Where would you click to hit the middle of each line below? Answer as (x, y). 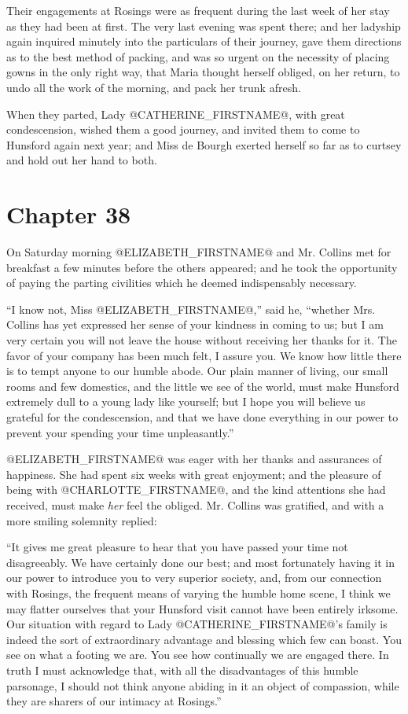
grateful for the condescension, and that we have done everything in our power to (202, 417)
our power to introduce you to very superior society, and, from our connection (194, 578)
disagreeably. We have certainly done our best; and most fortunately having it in (200, 562)
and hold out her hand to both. (82, 160)
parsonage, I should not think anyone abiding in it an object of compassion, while (203, 685)
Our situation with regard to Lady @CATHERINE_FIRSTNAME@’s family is (197, 624)
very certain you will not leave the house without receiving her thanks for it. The (202, 340)
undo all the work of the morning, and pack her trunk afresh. (154, 87)
